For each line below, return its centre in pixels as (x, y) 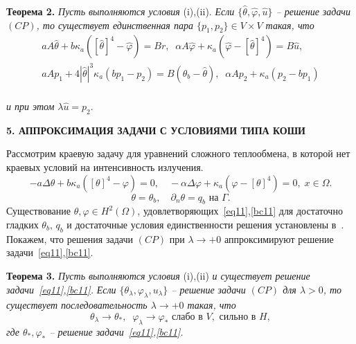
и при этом (30, 106)
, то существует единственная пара (115, 25)
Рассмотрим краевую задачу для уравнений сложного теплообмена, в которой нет (178, 153)
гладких (23, 224)
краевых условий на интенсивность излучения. (105, 166)
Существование (39, 211)
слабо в (187, 317)
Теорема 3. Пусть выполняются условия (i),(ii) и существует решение (158, 275)
